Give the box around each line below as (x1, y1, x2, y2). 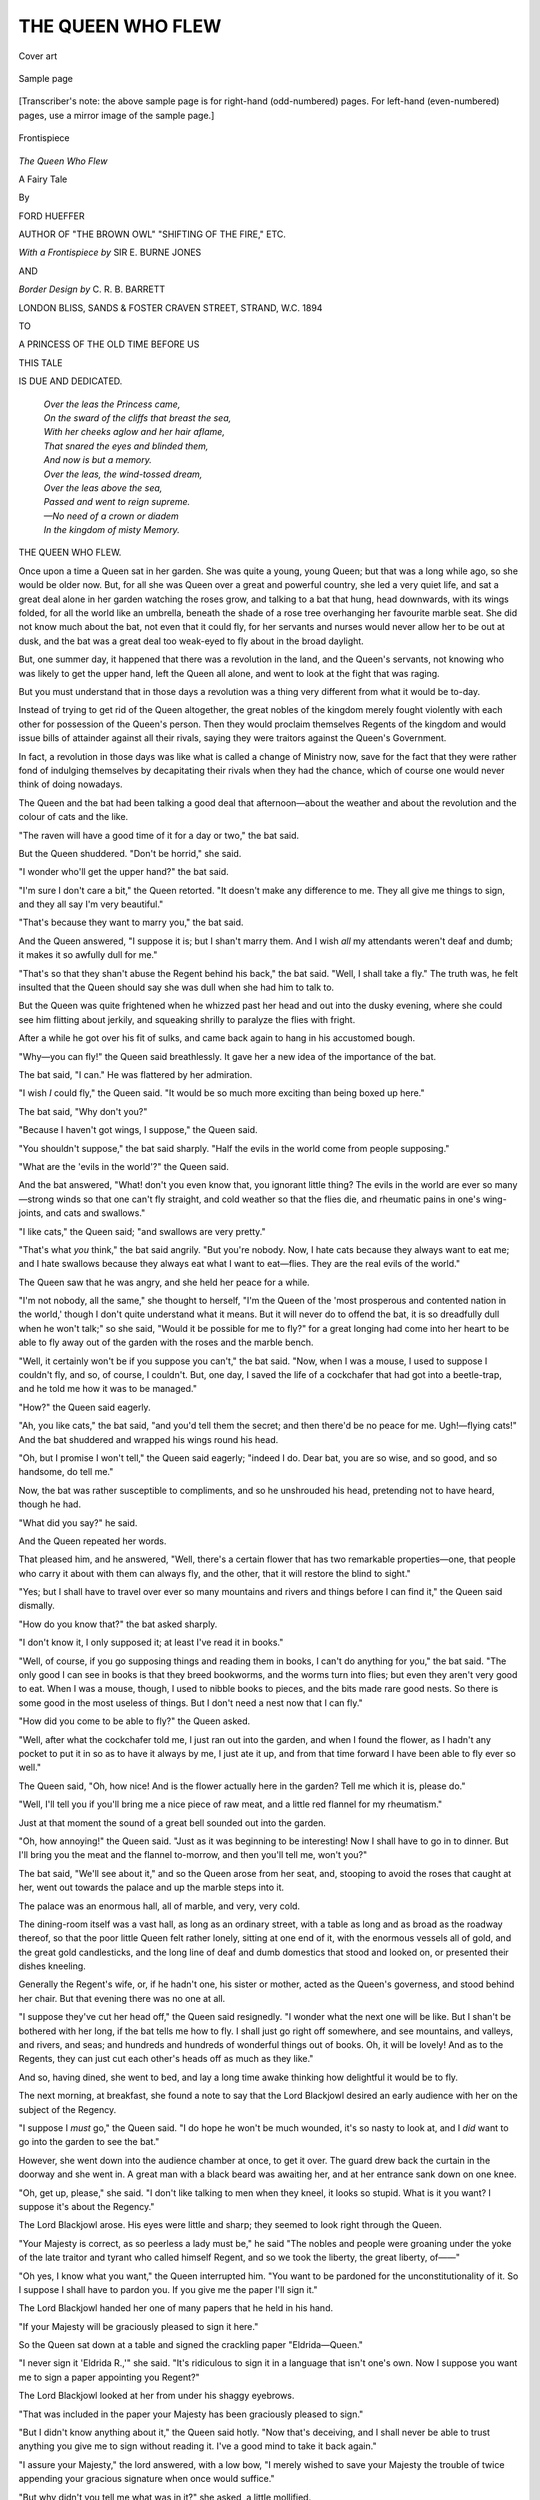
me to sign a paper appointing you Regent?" (18, 2371, 200, 2383)
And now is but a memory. (43, 454, 152, 466)
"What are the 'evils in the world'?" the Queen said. (18, 1160, 229, 1172)
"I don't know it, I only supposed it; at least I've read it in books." (18, 1636, 284, 1649)
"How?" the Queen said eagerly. (18, 1401, 151, 1413)
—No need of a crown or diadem (43, 510, 179, 522)
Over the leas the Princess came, (43, 398, 181, 410)
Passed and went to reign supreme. (43, 496, 191, 508)
